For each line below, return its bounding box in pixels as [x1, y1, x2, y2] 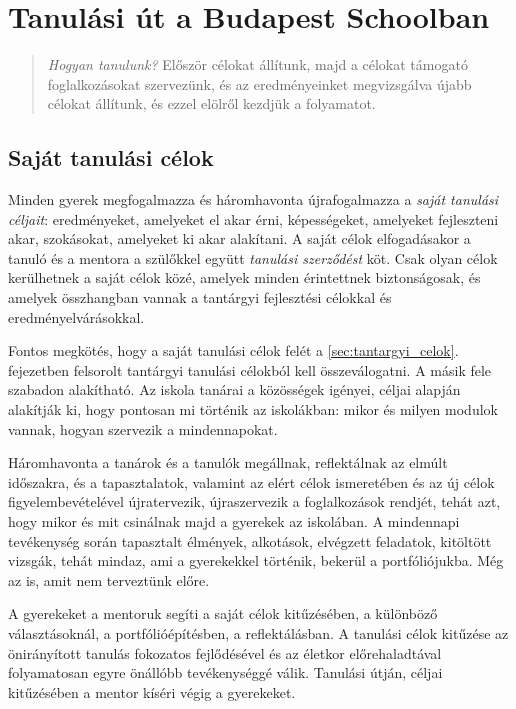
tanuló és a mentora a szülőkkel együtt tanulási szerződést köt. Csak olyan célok [8, 247, 498, 268]
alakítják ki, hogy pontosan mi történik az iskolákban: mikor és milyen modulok [8, 399, 498, 420]
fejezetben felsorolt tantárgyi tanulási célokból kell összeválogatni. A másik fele [8, 359, 492, 380]
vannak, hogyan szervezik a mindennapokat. [8, 418, 278, 439]
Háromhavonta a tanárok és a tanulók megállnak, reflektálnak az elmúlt [8, 452, 448, 473]
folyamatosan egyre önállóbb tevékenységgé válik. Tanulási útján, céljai [8, 662, 443, 683]
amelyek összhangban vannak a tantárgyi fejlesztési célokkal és [8, 287, 392, 308]
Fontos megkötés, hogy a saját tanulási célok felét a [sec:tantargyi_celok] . [8, 340, 459, 361]
